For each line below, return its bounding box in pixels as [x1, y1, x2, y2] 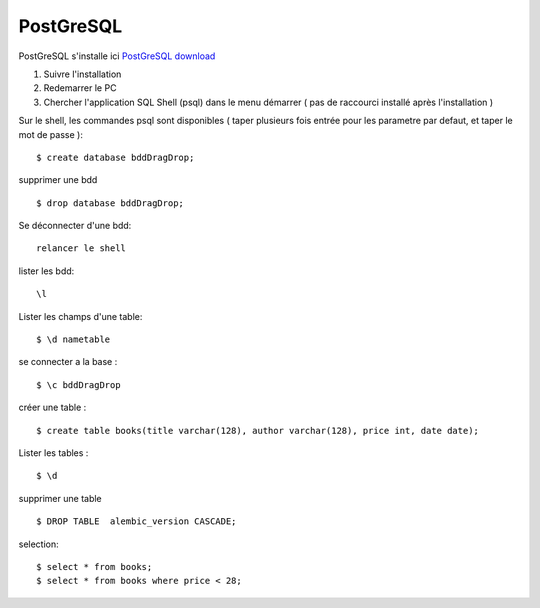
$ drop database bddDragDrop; [36, 197, 185, 209]
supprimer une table [18, 492, 102, 504]
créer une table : [18, 401, 87, 414]
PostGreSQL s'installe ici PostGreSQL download [18, 50, 216, 62]
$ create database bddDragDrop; [36, 151, 195, 163]
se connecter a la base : [18, 356, 118, 368]
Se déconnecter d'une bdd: [18, 220, 132, 232]
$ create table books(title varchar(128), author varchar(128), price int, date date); [36, 425, 480, 436]
